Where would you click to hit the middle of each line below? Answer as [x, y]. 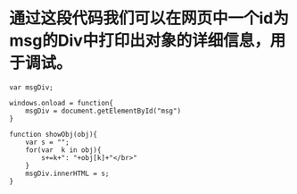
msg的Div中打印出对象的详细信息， [140, 41]
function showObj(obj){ [54, 134]
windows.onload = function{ [62, 103]
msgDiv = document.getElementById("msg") [103, 111]
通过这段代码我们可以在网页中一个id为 [149, 18]
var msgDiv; [31, 87]
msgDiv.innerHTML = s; [67, 173]
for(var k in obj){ [63, 150]
